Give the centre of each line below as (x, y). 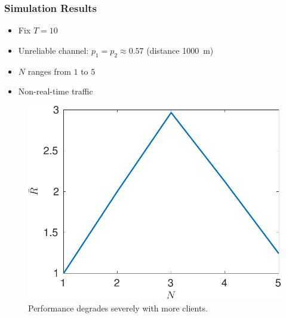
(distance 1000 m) (180, 50)
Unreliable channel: (53, 50)
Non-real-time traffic (56, 91)
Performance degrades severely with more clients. (118, 308)
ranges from (49, 71)
